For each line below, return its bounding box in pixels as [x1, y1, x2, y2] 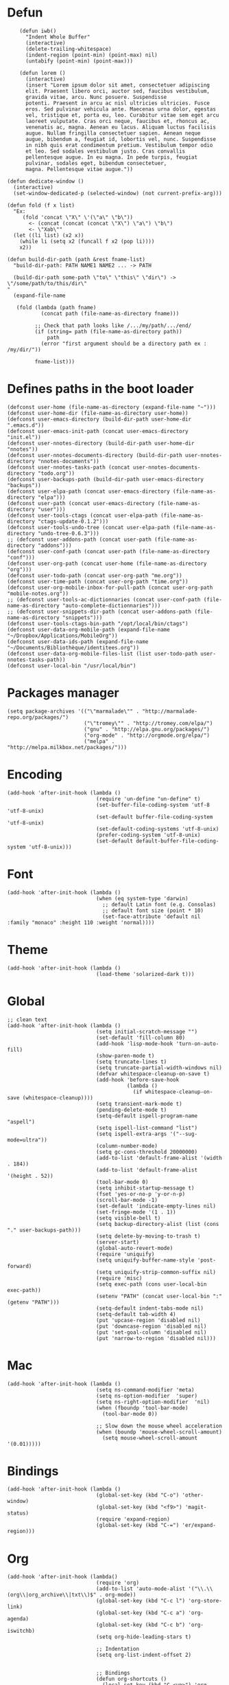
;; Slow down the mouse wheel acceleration [95, 1422, 223, 1429]
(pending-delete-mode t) [95, 1106, 167, 1113]
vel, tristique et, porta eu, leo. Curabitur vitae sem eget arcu [25, 111, 219, 118]
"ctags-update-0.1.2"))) [37, 517, 109, 525]
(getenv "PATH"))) [7, 1299, 60, 1306]
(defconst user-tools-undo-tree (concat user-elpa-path [7, 524, 170, 531]
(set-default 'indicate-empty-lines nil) [95, 1203, 216, 1209]
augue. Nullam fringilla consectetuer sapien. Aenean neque [25, 129, 201, 137]
